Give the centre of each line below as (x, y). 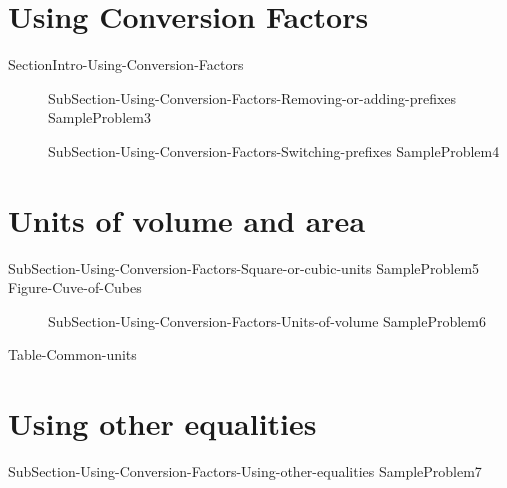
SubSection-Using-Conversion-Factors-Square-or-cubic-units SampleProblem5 (244, 267)
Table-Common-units (72, 354)
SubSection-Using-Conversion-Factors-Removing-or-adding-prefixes (252, 97)
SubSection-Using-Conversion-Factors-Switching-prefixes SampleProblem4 (274, 150)
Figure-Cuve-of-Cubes (75, 287)
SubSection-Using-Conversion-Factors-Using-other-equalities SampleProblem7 (245, 471)
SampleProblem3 (99, 117)
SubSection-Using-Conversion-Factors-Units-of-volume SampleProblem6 (267, 320)
